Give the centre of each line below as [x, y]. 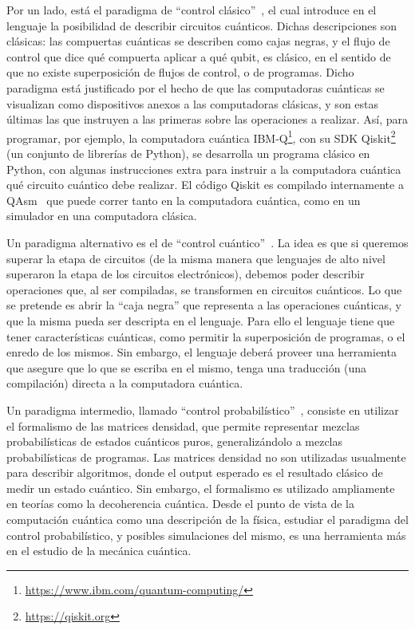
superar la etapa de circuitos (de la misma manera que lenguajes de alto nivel [196, 258]
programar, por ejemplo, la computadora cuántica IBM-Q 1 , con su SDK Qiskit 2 [201, 136]
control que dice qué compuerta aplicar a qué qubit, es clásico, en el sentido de [199, 56]
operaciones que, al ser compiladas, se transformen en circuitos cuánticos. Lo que [204, 289]
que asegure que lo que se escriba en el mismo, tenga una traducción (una [187, 367]
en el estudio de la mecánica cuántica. [99, 551]
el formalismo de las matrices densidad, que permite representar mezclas [183, 425]
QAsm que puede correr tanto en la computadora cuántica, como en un [184, 200]
